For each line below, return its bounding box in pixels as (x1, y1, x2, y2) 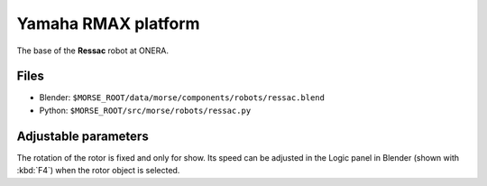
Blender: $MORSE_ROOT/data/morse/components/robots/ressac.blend (39, 92, 325, 103)
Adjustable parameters (16, 128, 149, 144)
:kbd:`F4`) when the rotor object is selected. (16, 165, 180, 176)
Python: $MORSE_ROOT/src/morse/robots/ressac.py (39, 105, 252, 116)
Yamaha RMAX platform (16, 14, 200, 33)
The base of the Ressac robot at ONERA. (16, 45, 169, 56)
